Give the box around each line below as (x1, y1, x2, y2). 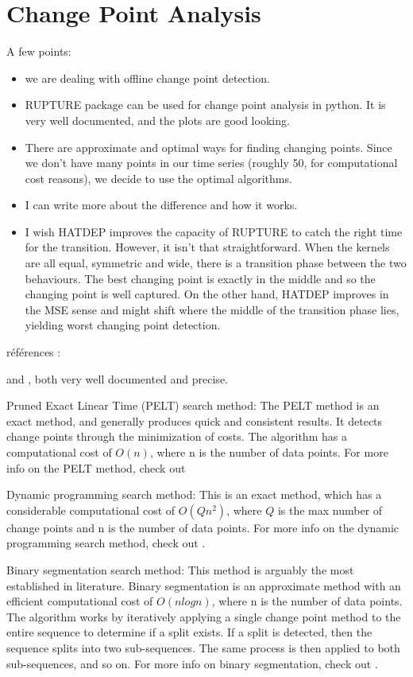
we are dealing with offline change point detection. (25, 69, 270, 86)
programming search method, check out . (6, 535, 206, 551)
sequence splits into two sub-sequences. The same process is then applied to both (6, 639, 400, 656)
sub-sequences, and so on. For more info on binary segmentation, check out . (6, 655, 378, 671)
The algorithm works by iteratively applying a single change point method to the (6, 608, 401, 624)
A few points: (6, 43, 71, 60)
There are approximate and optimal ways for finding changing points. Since (25, 138, 392, 155)
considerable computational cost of (6, 501, 176, 518)
